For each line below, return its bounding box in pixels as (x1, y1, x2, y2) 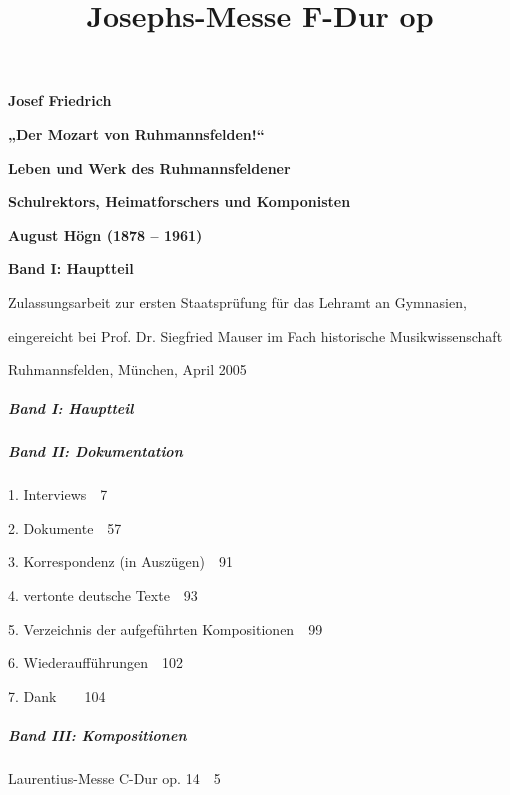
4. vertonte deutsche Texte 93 (8, 585, 198, 606)
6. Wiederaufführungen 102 (8, 652, 184, 673)
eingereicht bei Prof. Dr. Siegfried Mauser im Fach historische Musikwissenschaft (8, 325, 503, 346)
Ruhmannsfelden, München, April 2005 (8, 359, 247, 380)
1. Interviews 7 (8, 484, 108, 505)
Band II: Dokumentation (8, 441, 183, 462)
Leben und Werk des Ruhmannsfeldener (8, 157, 291, 178)
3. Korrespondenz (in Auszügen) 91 (8, 551, 234, 572)
